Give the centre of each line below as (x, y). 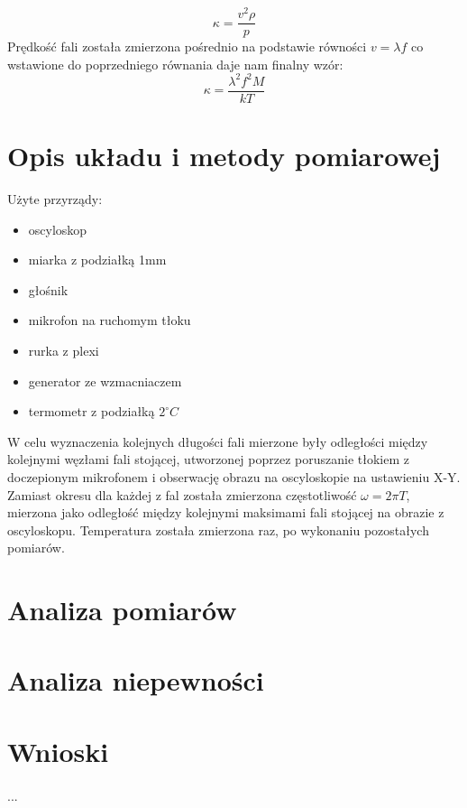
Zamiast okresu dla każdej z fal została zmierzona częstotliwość (182, 494)
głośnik (48, 289)
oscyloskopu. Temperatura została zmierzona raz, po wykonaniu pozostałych (218, 529)
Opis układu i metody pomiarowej (224, 156)
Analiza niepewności (136, 680)
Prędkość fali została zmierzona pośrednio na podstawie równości (187, 46)
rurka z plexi (64, 350)
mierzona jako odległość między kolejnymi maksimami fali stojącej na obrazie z (226, 512)
